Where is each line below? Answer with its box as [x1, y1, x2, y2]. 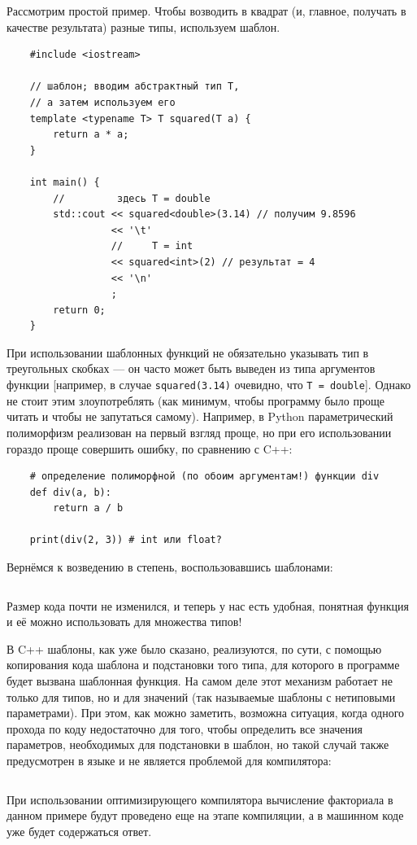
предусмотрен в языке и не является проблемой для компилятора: [7, 752, 332, 768]
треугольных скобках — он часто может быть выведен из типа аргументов [7, 360, 376, 377]
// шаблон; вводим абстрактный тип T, [29, 81, 240, 93]
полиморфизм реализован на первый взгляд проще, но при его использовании [7, 423, 392, 440]
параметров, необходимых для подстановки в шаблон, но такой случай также [7, 736, 389, 753]
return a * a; [53, 129, 129, 141]
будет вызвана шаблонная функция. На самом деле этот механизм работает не [7, 672, 393, 690]
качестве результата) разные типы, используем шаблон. [7, 18, 280, 35]
